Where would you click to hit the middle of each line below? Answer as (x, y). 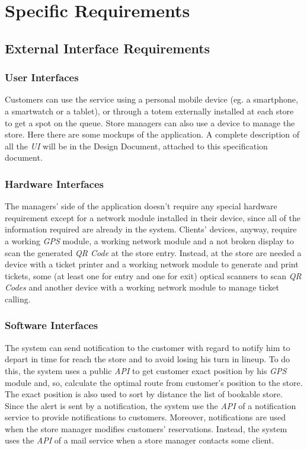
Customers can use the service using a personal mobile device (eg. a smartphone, (151, 99)
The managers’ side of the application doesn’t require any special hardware (141, 206)
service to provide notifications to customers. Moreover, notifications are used (145, 417)
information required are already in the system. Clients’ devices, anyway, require (151, 229)
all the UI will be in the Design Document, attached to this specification (136, 146)
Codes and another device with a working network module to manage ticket (142, 287)
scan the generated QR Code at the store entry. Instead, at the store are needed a (153, 252)
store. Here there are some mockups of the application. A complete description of (152, 134)
